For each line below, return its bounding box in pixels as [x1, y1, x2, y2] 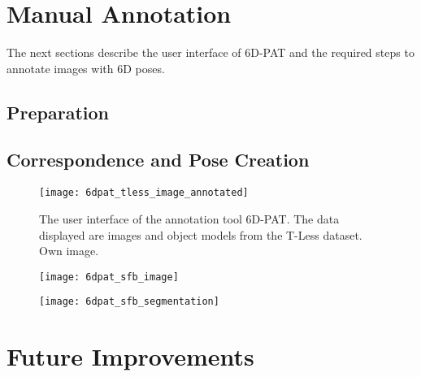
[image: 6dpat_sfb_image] [39, 271, 179, 283]
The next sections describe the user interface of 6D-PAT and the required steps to [7, 44, 414, 61]
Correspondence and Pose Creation [7, 147, 310, 172]
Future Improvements [7, 340, 254, 373]
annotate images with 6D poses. [7, 59, 165, 76]
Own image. [39, 242, 99, 259]
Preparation [7, 99, 109, 124]
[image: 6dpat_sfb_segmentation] [39, 296, 219, 308]
